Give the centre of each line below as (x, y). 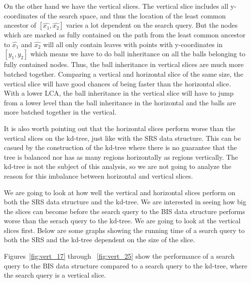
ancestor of (20, 25)
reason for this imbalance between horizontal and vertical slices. (99, 175)
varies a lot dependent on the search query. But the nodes (152, 25)
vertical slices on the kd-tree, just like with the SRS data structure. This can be (122, 138)
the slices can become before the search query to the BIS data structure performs (125, 211)
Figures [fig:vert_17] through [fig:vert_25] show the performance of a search (119, 256)
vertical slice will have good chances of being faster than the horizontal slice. (118, 83)
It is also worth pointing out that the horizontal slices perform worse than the (120, 128)
